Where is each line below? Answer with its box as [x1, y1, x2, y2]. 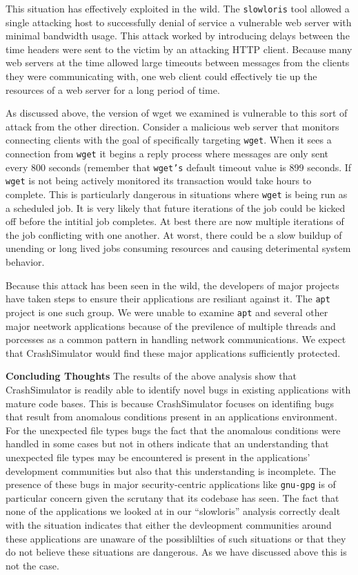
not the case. [6, 558, 59, 572]
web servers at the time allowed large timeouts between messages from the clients [6, 55, 350, 70]
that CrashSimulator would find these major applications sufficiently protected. [6, 345, 341, 360]
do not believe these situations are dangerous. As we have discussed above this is [6, 545, 347, 559]
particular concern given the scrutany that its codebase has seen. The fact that [6, 490, 339, 505]
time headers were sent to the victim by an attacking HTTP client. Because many [6, 41, 352, 56]
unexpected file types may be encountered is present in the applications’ [6, 449, 310, 464]
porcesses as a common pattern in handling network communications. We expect [6, 332, 346, 347]
